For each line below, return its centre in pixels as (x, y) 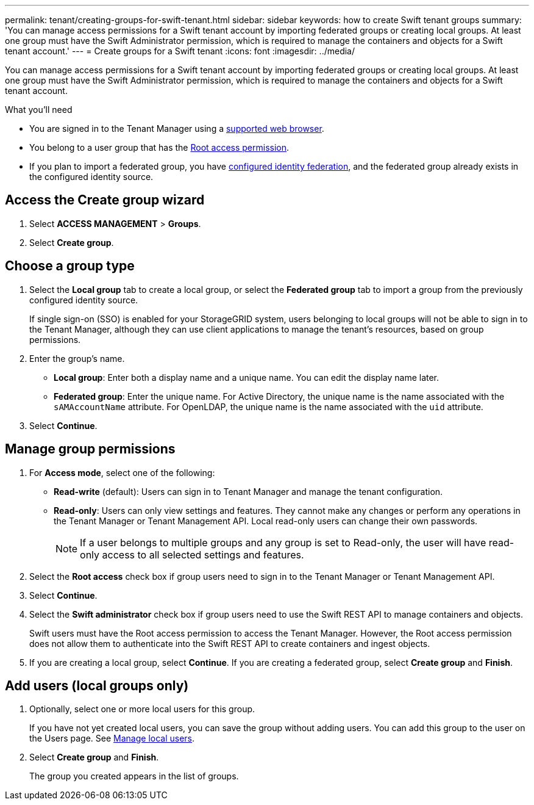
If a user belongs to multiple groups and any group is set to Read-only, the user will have (283, 542)
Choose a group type (70, 266)
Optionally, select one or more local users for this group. (142, 709)
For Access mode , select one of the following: (122, 472)
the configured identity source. (91, 177)
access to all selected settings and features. (203, 554)
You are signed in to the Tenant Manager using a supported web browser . (177, 128)
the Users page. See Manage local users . (112, 738)
